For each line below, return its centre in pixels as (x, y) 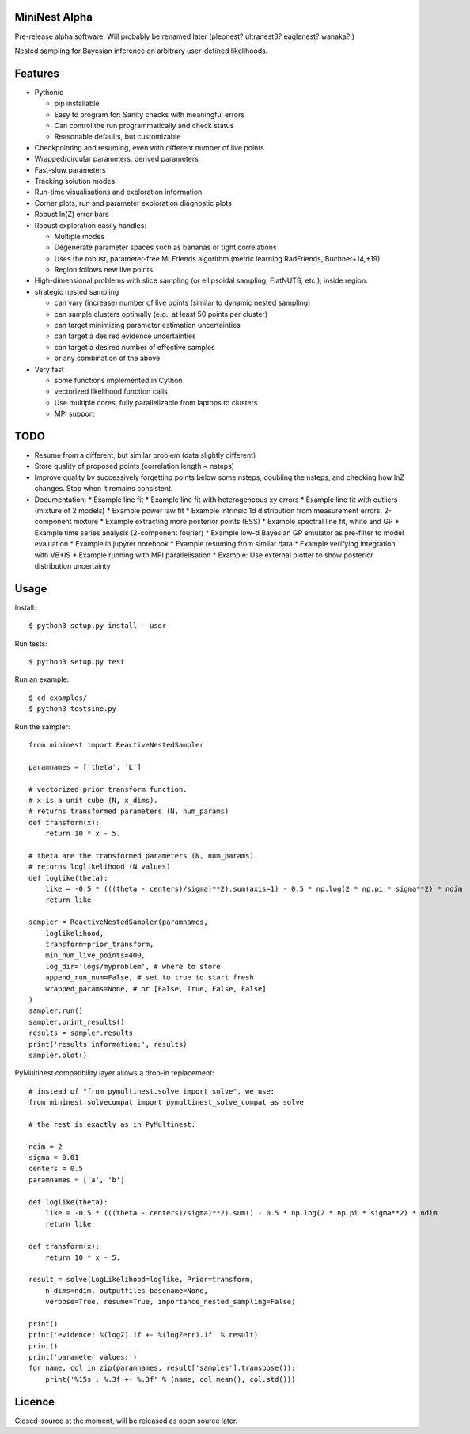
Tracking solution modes (75, 181)
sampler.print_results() (77, 1022)
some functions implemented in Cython (118, 380)
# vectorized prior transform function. (108, 789)
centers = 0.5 (56, 1169)
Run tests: (31, 643)
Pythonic (49, 92)
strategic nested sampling (77, 291)
